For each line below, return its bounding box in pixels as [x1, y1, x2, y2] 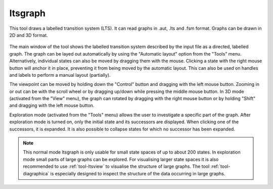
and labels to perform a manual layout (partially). [9, 72, 111, 78]
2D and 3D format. [9, 32, 48, 38]
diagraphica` [23, 170, 50, 176]
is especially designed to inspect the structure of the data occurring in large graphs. [50, 170, 225, 176]
